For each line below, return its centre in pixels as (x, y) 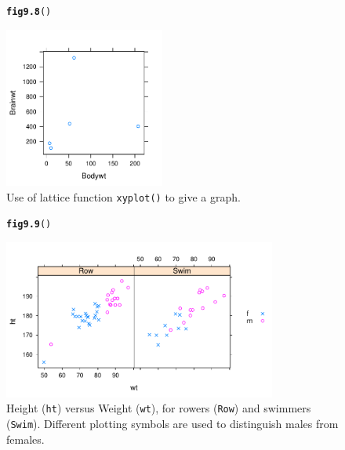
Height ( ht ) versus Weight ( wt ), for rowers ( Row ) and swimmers (159, 408)
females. (25, 439)
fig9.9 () (29, 225)
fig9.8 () (29, 12)
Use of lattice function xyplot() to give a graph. (123, 196)
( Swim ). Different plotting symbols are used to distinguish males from (172, 423)
